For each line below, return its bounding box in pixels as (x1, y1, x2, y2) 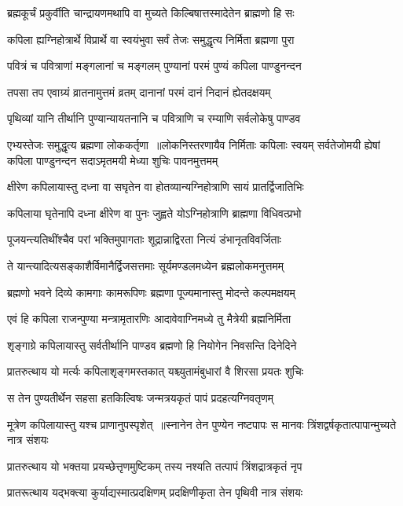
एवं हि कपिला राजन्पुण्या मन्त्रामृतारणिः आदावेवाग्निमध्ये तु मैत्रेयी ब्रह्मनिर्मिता (7, 310, 291, 327)
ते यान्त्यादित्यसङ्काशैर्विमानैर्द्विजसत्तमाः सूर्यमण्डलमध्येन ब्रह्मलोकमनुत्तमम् (7, 257, 284, 273)
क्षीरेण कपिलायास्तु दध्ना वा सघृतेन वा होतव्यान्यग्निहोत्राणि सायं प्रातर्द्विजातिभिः (7, 178, 304, 195)
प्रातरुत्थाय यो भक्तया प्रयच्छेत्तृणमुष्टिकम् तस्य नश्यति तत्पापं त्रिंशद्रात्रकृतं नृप (7, 457, 302, 474)
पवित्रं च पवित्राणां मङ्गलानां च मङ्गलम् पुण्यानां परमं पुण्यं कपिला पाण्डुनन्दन (7, 57, 302, 74)
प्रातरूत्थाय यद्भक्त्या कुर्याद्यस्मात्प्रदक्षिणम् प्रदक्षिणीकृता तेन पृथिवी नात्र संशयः (7, 484, 303, 500)
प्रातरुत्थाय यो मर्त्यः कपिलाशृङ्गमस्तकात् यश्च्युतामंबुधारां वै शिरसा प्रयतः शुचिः (7, 363, 304, 379)
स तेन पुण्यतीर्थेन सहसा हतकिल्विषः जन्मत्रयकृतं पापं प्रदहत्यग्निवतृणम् (7, 389, 273, 405)
